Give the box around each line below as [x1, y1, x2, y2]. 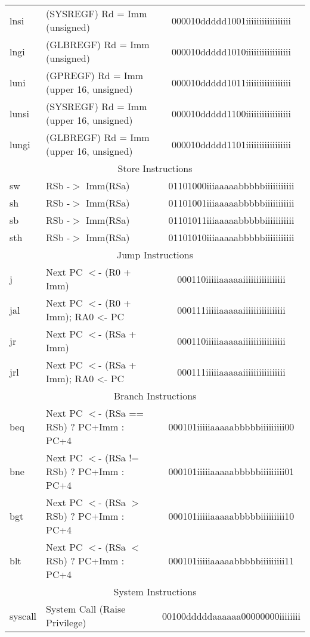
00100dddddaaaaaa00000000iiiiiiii [162, 608, 300, 623]
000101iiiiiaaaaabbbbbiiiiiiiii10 [168, 509, 294, 523]
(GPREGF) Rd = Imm [46, 68, 144, 82]
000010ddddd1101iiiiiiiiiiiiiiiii [171, 137, 292, 151]
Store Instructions [117, 161, 193, 175]
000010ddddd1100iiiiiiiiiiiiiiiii [171, 106, 292, 120]
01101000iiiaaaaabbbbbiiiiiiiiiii [168, 179, 294, 192]
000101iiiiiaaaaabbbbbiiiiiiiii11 [168, 554, 294, 567]
